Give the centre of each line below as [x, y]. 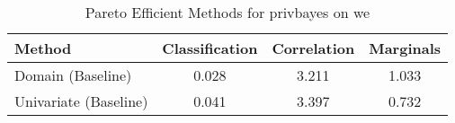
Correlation [313, 48]
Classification [210, 48]
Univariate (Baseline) [81, 101]
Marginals [405, 48]
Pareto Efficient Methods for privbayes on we [227, 12]
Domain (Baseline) [73, 75]
